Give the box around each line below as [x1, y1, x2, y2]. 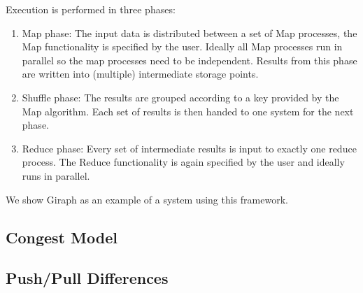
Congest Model [6, 226, 118, 248]
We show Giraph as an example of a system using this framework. [6, 192, 288, 206]
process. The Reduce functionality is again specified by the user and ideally [22, 155, 345, 169]
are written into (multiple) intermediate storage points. [22, 66, 259, 81]
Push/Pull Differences [6, 267, 169, 289]
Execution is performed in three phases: [6, 2, 176, 16]
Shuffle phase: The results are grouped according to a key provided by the [22, 90, 339, 104]
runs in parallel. [22, 168, 90, 183]
